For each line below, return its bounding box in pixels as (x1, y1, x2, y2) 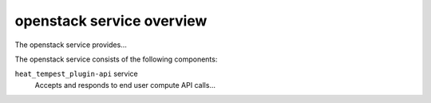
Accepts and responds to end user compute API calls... (34, 80, 215, 89)
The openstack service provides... (14, 40, 127, 50)
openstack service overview (14, 12, 208, 30)
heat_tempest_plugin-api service (14, 69, 139, 79)
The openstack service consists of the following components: (14, 54, 218, 64)
